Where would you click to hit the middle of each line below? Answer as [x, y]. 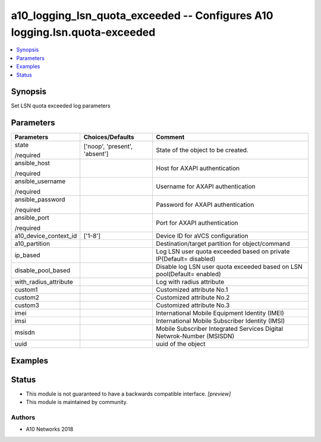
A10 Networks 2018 [50, 429]
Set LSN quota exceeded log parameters [61, 106]
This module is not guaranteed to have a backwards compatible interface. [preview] [128, 394]
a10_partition [32, 244]
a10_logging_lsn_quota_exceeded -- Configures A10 [142, 15]
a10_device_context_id [46, 236]
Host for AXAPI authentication [198, 168]
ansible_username [40, 181]
